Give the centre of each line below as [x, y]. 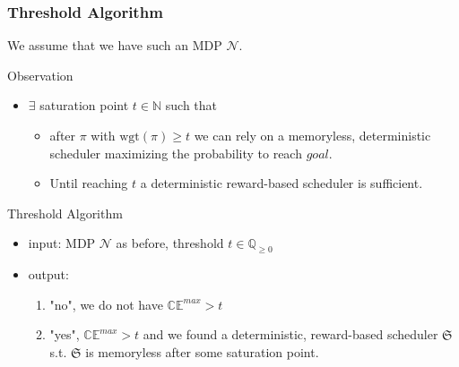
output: [48, 274]
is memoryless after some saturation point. [202, 351]
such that [191, 105]
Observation [40, 75]
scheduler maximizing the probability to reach [176, 153]
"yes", [65, 334]
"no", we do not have [106, 304]
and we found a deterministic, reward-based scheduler [290, 334]
